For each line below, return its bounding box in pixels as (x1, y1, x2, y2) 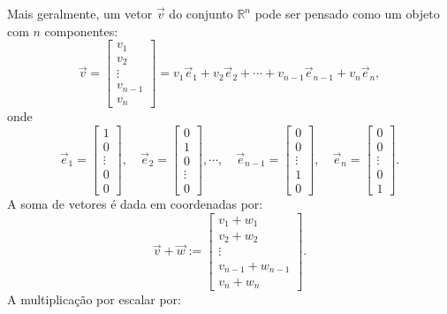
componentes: (44, 21, 118, 40)
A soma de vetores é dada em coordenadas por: (7, 194, 263, 212)
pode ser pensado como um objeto (254, 4, 440, 22)
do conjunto (169, 4, 233, 22)
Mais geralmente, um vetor (7, 4, 153, 22)
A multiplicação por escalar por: (7, 290, 181, 309)
